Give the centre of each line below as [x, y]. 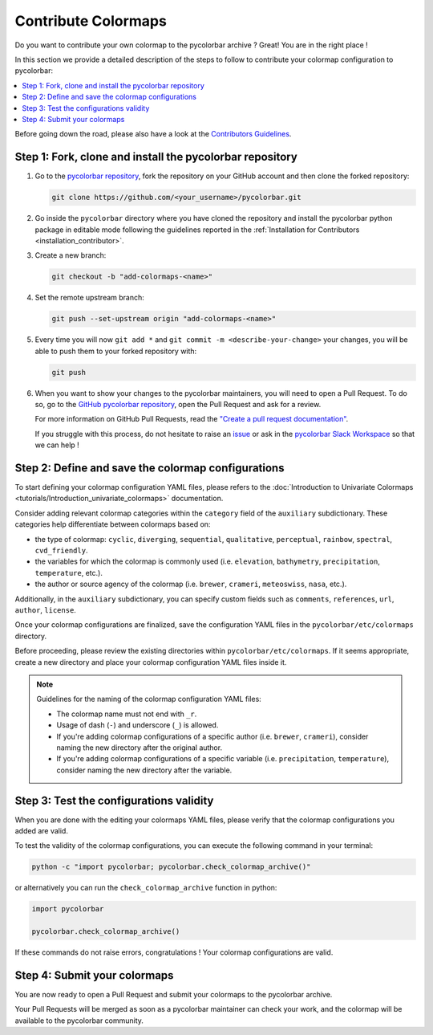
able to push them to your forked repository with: [116, 351]
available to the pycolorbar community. [79, 1021]
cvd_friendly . [61, 551]
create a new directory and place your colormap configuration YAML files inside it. [151, 662]
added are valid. [41, 830]
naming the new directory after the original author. [140, 748]
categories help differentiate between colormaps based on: [113, 524]
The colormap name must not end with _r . [127, 714]
